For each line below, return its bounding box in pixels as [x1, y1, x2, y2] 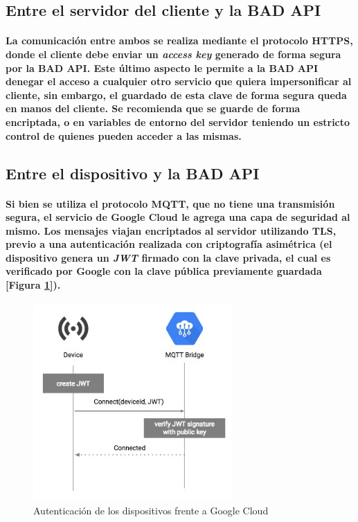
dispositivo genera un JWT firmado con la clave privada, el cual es [6, 250, 331, 264]
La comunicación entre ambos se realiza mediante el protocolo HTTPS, [6, 33, 353, 48]
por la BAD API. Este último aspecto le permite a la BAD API [6, 60, 319, 75]
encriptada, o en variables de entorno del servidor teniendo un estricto [6, 114, 350, 129]
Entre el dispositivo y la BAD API [6, 162, 260, 183]
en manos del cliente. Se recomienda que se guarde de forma [6, 101, 301, 116]
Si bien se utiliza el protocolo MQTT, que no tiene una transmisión [6, 196, 335, 210]
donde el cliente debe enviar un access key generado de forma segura [6, 46, 341, 61]
